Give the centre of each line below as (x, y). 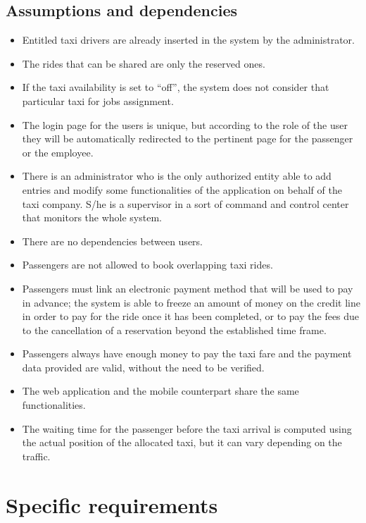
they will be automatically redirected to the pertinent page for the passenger (188, 139)
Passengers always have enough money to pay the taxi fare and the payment (187, 353)
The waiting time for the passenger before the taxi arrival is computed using (187, 428)
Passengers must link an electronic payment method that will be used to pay (188, 288)
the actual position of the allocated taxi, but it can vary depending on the (182, 442)
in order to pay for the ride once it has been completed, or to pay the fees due (191, 316)
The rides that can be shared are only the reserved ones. (144, 63)
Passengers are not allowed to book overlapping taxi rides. (147, 265)
